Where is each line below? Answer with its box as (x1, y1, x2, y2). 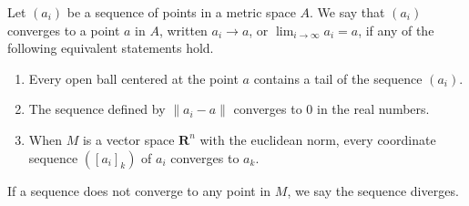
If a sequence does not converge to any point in (7, 180, 271, 200)
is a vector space (82, 129, 175, 149)
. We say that (310, 3, 385, 21)
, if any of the (358, 20, 434, 39)
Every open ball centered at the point (28, 68, 239, 88)
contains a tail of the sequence (253, 68, 423, 88)
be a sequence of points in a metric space (66, 3, 296, 21)
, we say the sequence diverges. (287, 180, 459, 200)
